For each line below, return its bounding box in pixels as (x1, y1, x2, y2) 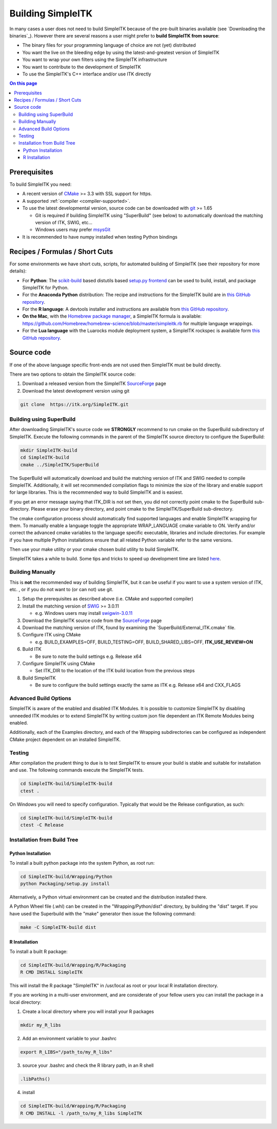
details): (9, 268, 27, 274)
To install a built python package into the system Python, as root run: (9, 860, 155, 866)
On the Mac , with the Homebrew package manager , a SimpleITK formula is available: (22, 313, 202, 319)
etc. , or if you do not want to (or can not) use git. (9, 587, 114, 593)
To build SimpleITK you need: (9, 181, 72, 187)
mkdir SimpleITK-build (20, 447, 77, 453)
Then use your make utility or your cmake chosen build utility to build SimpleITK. (9, 547, 180, 553)
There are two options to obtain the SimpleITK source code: (9, 371, 136, 377)
